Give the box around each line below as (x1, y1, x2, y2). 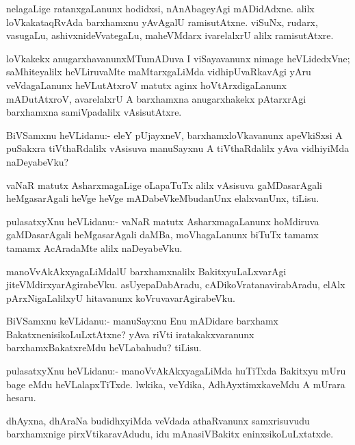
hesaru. (6, 390, 36, 405)
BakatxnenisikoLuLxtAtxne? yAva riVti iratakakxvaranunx (6, 327, 254, 341)
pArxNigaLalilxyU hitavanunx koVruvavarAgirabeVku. (6, 290, 235, 305)
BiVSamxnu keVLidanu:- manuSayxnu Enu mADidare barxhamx (6, 314, 278, 328)
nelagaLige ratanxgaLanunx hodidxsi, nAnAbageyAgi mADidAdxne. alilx (6, 1, 315, 15)
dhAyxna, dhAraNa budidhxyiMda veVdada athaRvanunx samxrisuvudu (6, 413, 310, 427)
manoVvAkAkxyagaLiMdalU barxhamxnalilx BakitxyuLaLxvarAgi (6, 264, 287, 278)
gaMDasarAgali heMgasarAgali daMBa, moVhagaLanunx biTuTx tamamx (6, 227, 319, 242)
